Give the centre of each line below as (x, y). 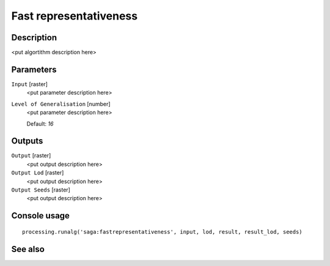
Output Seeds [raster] (41, 190)
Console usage (41, 216)
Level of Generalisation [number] (61, 104)
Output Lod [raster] (38, 173)
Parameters (34, 69)
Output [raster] (31, 156)
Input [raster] (30, 84)
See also (28, 249)
